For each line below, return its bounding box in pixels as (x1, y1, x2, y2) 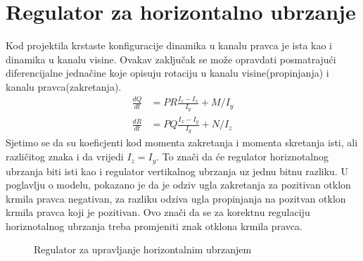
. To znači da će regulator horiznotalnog (156, 149, 329, 164)
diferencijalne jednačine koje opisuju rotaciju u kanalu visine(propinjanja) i (6, 65, 329, 80)
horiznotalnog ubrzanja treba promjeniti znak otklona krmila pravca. (6, 218, 302, 233)
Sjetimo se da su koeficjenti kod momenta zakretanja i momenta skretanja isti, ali (6, 135, 358, 150)
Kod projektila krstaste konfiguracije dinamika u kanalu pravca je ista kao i (6, 38, 332, 53)
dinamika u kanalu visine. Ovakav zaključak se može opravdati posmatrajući (6, 51, 336, 66)
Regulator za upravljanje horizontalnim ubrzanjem (34, 242, 252, 257)
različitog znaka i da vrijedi (6, 149, 124, 164)
